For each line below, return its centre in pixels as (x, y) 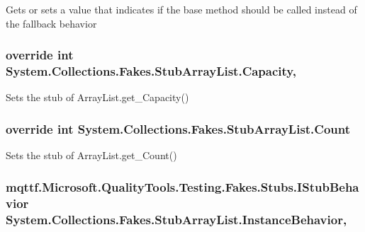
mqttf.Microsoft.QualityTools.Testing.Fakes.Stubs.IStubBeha (182, 186)
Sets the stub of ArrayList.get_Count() (91, 155)
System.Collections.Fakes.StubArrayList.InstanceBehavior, (176, 219)
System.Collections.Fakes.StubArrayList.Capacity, (151, 71)
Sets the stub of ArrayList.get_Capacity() (97, 97)
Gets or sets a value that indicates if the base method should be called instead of (181, 9)
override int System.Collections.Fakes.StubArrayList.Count (178, 128)
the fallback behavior (51, 23)
